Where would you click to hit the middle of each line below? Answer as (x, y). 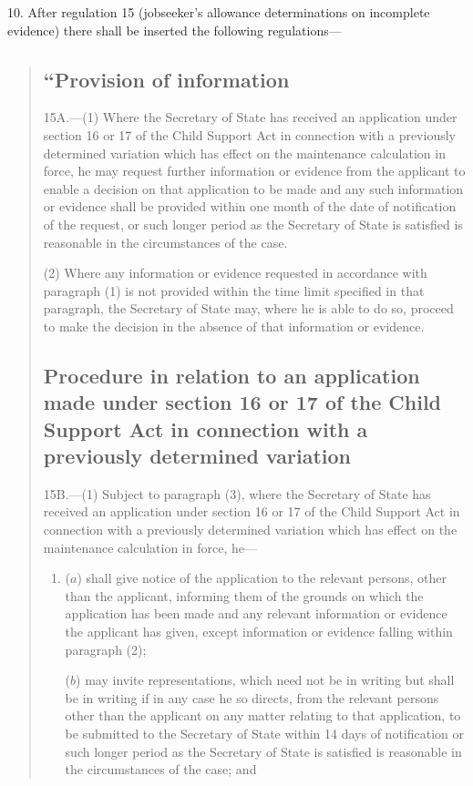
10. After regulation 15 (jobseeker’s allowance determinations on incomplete (219, 12)
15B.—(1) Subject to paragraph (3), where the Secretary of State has (237, 493)
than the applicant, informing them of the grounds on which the (244, 595)
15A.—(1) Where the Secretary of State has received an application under (250, 117)
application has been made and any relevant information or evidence (256, 613)
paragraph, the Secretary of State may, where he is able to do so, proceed (248, 308)
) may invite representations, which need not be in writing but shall (265, 680)
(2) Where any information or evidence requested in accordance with (235, 273)
